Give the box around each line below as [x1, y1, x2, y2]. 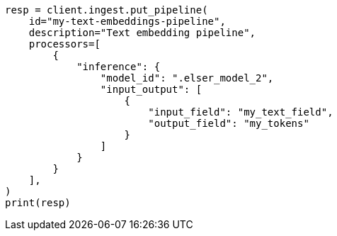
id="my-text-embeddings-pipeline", [28, 16, 226, 27]
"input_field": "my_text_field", [148, 106, 333, 118]
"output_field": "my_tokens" [148, 118, 309, 129]
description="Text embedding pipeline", [28, 27, 256, 38]
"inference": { [76, 61, 161, 72]
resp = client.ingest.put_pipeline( [5, 4, 208, 16]
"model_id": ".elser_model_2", [100, 72, 274, 84]
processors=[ [28, 38, 101, 50]
